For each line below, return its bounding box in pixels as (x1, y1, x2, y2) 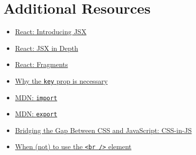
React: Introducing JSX (15, 26, 86, 37)
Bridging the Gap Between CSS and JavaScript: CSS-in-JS (15, 125, 192, 135)
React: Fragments (15, 59, 68, 69)
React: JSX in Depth (15, 43, 78, 53)
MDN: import (15, 92, 57, 102)
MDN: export (15, 109, 57, 119)
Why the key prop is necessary (15, 75, 108, 86)
